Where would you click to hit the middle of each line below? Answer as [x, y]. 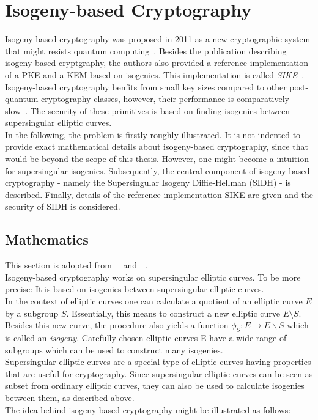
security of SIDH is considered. [63, 206]
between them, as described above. [70, 397]
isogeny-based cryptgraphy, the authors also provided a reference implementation [157, 63]
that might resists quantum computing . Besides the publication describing [146, 50]
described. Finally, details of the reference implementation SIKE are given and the [159, 194]
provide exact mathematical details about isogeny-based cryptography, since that [157, 146]
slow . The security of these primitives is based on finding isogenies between [148, 110]
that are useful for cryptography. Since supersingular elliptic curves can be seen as [159, 373]
